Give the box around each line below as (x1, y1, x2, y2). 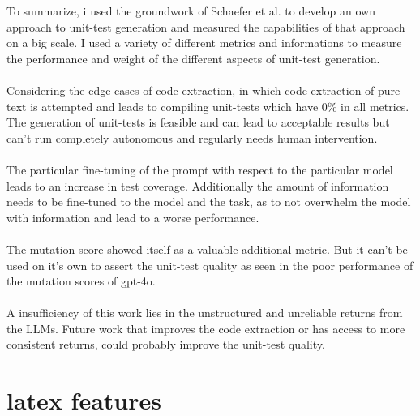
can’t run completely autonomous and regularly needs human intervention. (6, 129, 378, 146)
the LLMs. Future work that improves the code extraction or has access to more (6, 320, 405, 337)
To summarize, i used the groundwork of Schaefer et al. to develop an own (6, 2, 375, 19)
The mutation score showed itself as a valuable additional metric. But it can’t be (6, 240, 408, 257)
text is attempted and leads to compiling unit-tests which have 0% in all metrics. (6, 97, 409, 114)
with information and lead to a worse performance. (6, 208, 259, 225)
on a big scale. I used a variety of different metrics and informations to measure (6, 34, 402, 51)
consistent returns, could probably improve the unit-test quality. (6, 336, 325, 353)
